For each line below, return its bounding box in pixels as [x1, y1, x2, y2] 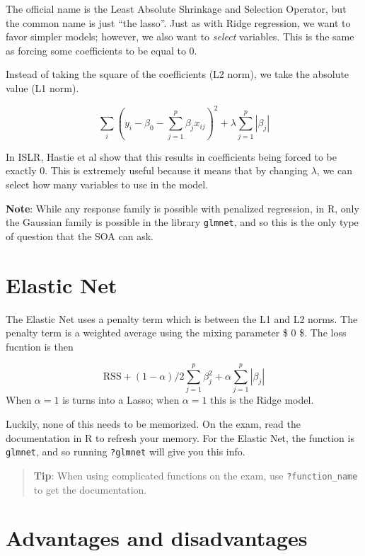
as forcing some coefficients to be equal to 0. [6, 42, 197, 57]
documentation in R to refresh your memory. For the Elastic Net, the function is [6, 430, 354, 445]
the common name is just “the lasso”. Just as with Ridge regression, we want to [6, 15, 351, 30]
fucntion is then [6, 339, 74, 353]
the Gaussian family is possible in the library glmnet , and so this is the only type [6, 215, 359, 229]
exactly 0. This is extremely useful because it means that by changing [6, 163, 308, 178]
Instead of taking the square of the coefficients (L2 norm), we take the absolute [6, 67, 349, 81]
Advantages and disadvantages [6, 523, 308, 552]
